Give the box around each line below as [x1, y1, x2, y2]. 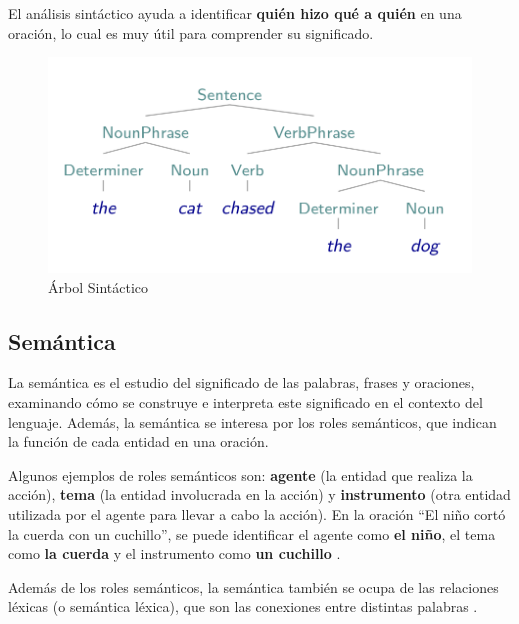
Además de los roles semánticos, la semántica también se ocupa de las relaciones [8, 576, 499, 597]
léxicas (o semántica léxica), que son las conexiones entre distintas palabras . [8, 596, 478, 617]
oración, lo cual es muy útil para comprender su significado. [8, 22, 374, 43]
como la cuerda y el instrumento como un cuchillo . [8, 543, 341, 564]
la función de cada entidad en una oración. [8, 431, 269, 452]
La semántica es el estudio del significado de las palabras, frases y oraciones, [8, 372, 475, 393]
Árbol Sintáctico [48, 276, 149, 297]
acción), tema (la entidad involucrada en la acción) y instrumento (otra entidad [8, 484, 511, 505]
